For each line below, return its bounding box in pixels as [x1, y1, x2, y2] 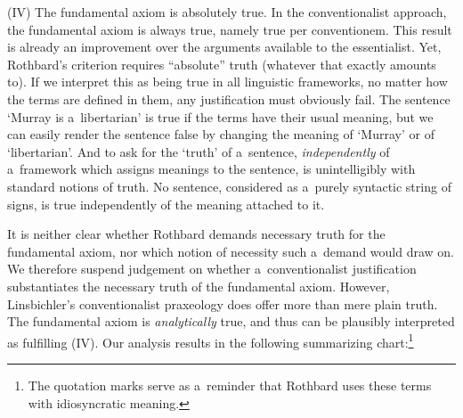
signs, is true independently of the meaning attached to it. [7, 194, 325, 213]
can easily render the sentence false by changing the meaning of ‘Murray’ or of [7, 125, 435, 143]
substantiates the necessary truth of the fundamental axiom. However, [7, 276, 390, 295]
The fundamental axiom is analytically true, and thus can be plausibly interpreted [7, 312, 455, 331]
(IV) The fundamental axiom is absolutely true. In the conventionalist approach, [7, 3, 447, 20]
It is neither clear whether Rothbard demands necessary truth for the [7, 225, 386, 243]
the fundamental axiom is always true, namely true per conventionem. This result [7, 20, 452, 38]
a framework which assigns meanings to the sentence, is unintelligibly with [7, 160, 416, 178]
